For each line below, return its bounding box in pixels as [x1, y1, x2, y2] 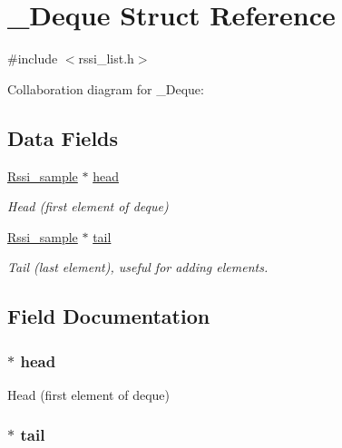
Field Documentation [7, 302, 210, 330]
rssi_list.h [78, 49, 134, 68]
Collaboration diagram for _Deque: [7, 79, 204, 98]
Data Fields [7, 123, 119, 151]
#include [7, 49, 58, 68]
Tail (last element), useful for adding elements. [7, 258, 269, 277]
